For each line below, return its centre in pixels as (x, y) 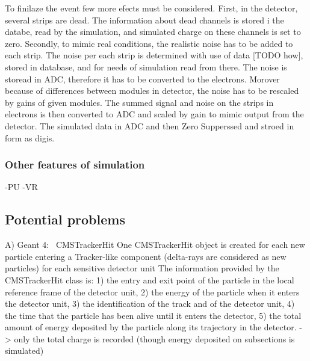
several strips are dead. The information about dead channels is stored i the (144, 20)
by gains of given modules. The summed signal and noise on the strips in (139, 102)
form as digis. (30, 137)
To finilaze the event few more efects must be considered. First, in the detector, (151, 8)
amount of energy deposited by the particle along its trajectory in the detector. (151, 327)
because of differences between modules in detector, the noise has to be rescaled (152, 91)
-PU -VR (21, 187)
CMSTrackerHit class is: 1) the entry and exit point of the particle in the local (150, 279)
